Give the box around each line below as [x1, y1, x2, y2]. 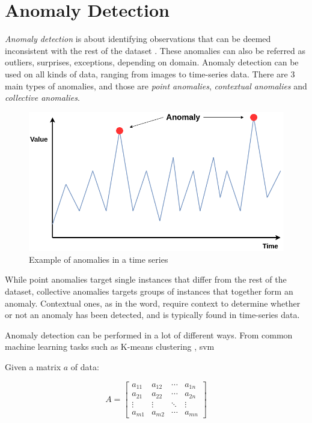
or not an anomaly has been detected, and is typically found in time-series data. [5, 308, 300, 321]
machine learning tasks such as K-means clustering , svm [5, 340, 215, 353]
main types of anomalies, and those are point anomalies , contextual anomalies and [5, 79, 307, 92]
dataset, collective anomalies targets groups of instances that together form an [5, 284, 293, 297]
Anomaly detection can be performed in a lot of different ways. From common [5, 328, 293, 341]
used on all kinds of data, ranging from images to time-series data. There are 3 [5, 67, 295, 80]
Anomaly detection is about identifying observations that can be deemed [5, 32, 271, 45]
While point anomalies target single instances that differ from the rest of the [5, 273, 287, 286]
